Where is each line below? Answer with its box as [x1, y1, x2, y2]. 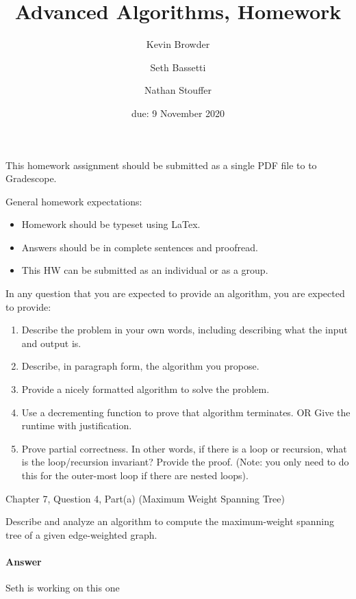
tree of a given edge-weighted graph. [5, 527, 157, 541]
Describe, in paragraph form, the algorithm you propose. [21, 359, 259, 373]
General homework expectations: [5, 194, 142, 208]
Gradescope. [5, 171, 57, 186]
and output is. [21, 335, 81, 350]
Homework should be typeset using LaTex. [21, 217, 201, 231]
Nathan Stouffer [144, 83, 212, 97]
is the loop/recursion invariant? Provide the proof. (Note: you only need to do [21, 455, 349, 469]
